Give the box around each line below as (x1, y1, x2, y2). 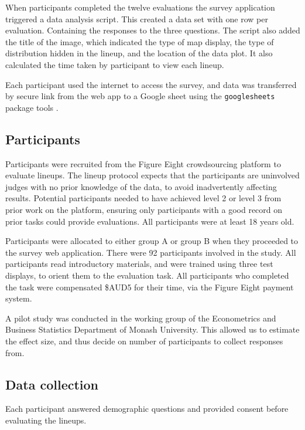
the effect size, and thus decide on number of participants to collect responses (5, 334, 283, 347)
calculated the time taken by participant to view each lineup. (5, 58, 224, 70)
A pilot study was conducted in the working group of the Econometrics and (5, 312, 276, 324)
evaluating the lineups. (5, 414, 87, 426)
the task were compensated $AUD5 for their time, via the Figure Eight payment (5, 280, 294, 293)
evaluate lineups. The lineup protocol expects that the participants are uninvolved (5, 169, 300, 181)
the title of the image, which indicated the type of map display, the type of (5, 35, 274, 48)
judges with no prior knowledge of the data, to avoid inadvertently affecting (5, 180, 277, 192)
